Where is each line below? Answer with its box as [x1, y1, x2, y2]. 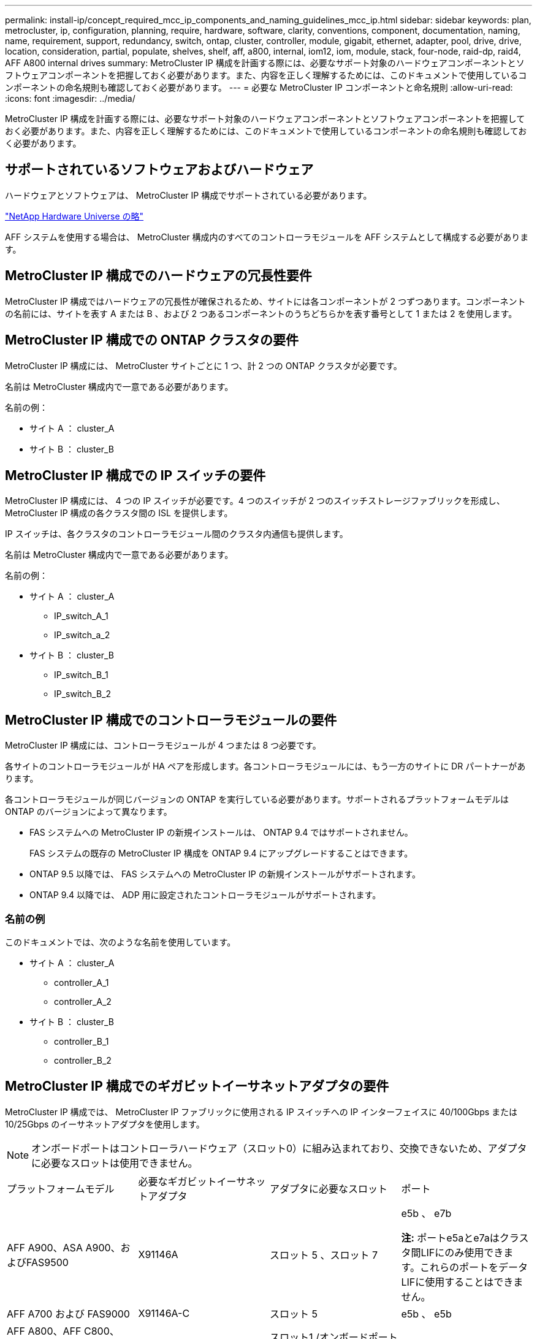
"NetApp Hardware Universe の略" [5, 210, 144, 221]
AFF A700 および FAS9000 [7, 1307, 130, 1320]
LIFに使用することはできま [401, 1275, 524, 1288]
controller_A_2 [54, 996, 112, 1007]
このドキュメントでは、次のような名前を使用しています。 [5, 936, 236, 947]
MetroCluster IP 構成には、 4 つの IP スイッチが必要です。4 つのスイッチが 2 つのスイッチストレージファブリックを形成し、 [5, 495, 505, 506]
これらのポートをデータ [419, 1261, 528, 1273]
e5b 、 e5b [401, 1307, 452, 1320]
